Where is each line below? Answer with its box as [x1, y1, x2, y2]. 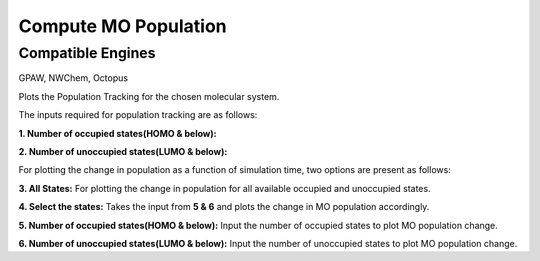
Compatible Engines [18, 44, 156, 62]
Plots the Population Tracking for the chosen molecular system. [18, 90, 280, 102]
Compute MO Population [18, 15, 227, 37]
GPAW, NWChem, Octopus [18, 72, 129, 84]
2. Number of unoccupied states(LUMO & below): [18, 145, 228, 157]
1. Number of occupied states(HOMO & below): [18, 127, 217, 139]
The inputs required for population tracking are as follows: [18, 109, 258, 121]
